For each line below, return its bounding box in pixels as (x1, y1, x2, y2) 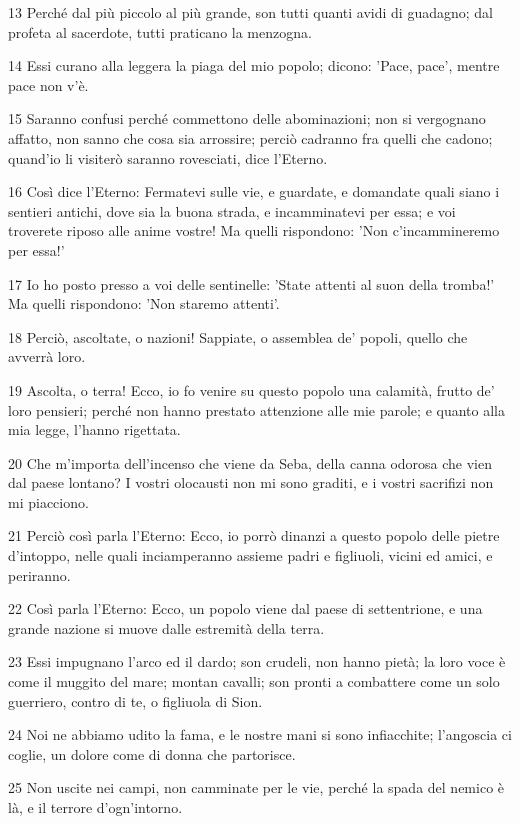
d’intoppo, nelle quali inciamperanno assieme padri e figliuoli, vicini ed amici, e (8, 545, 493, 566)
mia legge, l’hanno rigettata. (8, 419, 181, 440)
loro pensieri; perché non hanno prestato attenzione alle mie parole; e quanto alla (8, 399, 505, 420)
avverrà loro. (8, 346, 86, 367)
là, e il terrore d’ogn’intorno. (8, 797, 183, 817)
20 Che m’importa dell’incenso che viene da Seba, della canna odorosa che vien (8, 452, 492, 473)
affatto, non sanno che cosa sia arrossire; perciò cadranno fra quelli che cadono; (8, 127, 493, 148)
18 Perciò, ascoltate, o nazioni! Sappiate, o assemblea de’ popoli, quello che (8, 326, 468, 347)
